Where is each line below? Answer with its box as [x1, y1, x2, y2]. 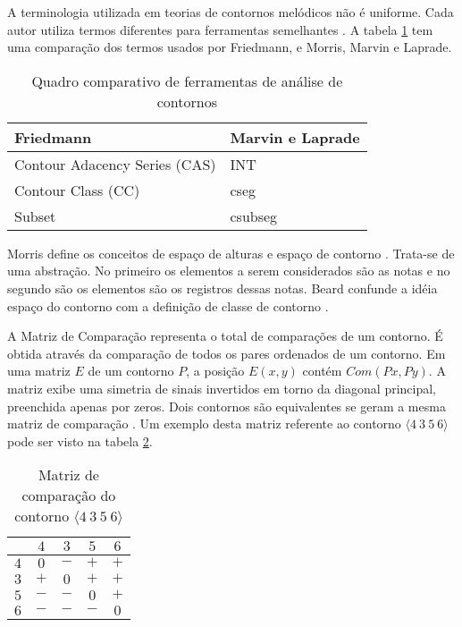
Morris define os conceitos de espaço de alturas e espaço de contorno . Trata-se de [7, 243, 455, 262]
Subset [14, 205, 56, 226]
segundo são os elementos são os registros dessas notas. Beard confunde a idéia [7, 278, 438, 297]
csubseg [230, 205, 278, 226]
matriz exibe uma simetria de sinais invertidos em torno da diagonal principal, [7, 378, 437, 397]
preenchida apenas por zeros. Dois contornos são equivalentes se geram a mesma [7, 396, 446, 415]
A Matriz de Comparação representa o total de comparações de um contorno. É [7, 326, 443, 345]
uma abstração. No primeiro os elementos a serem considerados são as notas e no [7, 261, 450, 280]
